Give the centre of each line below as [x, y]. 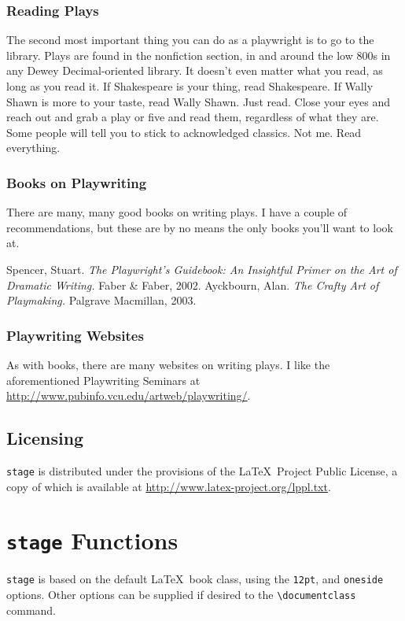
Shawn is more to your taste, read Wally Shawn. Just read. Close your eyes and [199, 101]
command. [31, 610]
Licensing [45, 438]
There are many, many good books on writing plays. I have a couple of [177, 212]
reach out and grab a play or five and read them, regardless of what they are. [193, 117]
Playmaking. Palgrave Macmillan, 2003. [101, 300]
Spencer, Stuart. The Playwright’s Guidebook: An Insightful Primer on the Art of [202, 269]
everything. [33, 148]
